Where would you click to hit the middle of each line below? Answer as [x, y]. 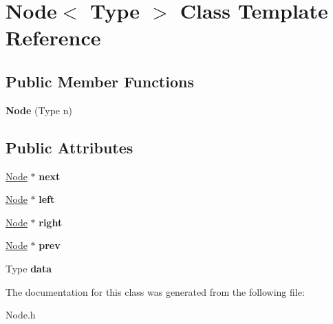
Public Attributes [69, 147]
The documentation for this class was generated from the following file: [155, 291]
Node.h [21, 315]
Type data [29, 268]
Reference [53, 37]
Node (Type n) [39, 110]
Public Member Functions [100, 81]
